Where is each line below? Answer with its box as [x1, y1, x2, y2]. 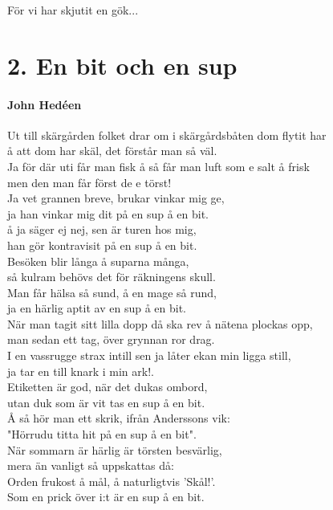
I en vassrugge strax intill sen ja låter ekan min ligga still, [7, 347, 291, 364]
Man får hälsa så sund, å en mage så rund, [7, 284, 217, 300]
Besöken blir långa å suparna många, [7, 252, 189, 269]
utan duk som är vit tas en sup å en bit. [7, 394, 205, 410]
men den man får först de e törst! [7, 173, 172, 190]
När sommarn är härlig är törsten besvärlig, [7, 441, 222, 458]
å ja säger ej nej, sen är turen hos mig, [7, 221, 197, 238]
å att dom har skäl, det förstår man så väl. [7, 142, 217, 159]
